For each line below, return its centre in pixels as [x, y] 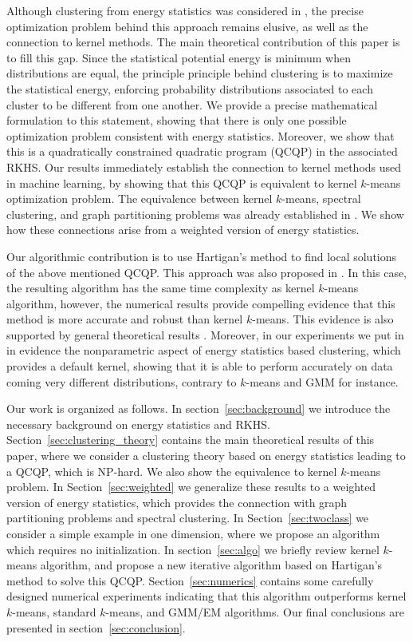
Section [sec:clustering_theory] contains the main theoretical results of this [191, 440]
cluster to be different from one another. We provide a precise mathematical [192, 104]
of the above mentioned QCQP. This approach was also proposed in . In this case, [207, 272]
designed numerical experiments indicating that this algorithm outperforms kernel [206, 596]
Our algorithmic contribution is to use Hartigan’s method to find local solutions [202, 256]
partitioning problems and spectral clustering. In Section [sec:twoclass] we [188, 518]
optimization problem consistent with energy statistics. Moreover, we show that [201, 135]
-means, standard [54, 611]
